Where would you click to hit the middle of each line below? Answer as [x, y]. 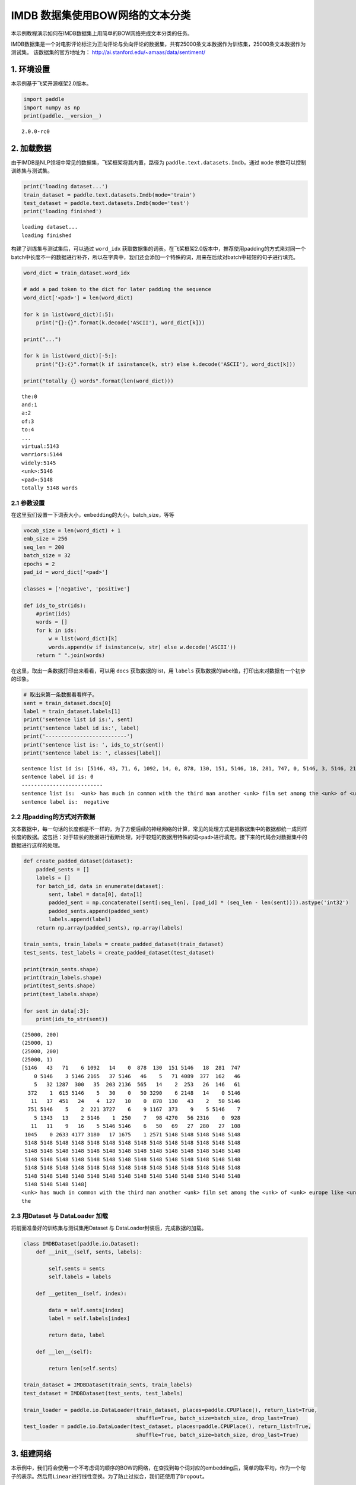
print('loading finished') [63, 211]
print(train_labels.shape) [63, 977]
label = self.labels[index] [89, 1318]
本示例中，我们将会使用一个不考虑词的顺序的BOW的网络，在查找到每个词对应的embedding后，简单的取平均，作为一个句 [158, 1468]
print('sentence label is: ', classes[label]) [92, 753]
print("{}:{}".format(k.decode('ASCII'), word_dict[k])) [120, 323]
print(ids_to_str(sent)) [72, 1019]
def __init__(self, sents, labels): [89, 1252]
